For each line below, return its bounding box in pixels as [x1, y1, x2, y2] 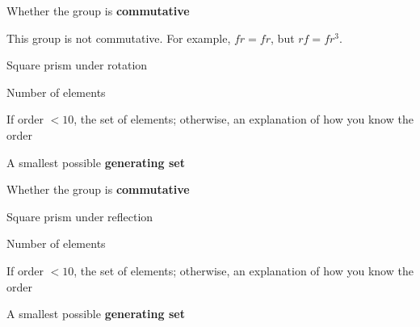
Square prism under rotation [6, 57, 148, 73]
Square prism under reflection [6, 208, 153, 224]
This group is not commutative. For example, [6, 29, 231, 46]
